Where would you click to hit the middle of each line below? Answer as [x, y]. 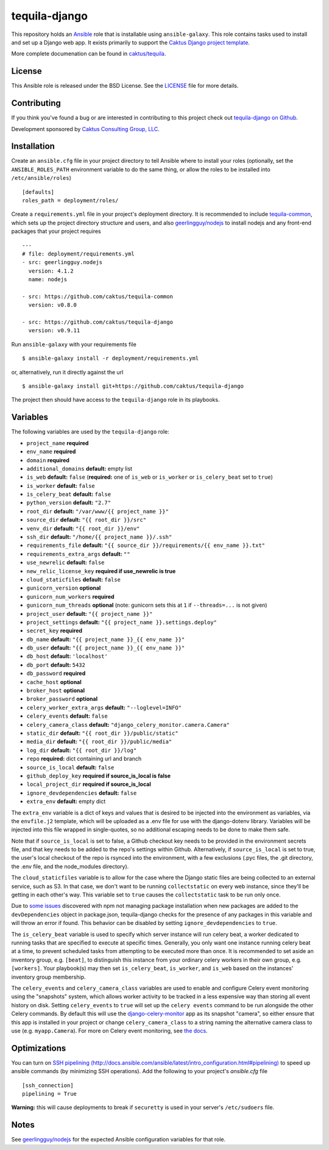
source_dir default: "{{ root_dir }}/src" [86, 520]
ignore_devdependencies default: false [82, 793]
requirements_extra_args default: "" [78, 554]
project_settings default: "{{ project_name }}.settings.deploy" [122, 622]
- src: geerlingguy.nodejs [62, 262]
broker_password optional [62, 699]
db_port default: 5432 [56, 665]
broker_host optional [56, 691]
